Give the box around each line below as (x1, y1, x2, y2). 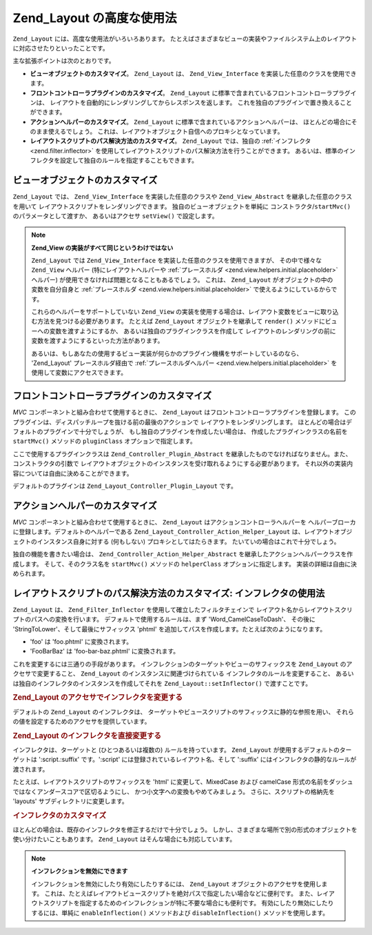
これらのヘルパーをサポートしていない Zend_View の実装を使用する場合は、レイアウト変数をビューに (31, 308, 321, 316)
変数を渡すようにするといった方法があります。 (31, 337, 164, 345)
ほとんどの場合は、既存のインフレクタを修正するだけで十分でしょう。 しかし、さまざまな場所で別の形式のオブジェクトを (12, 825, 358, 834)
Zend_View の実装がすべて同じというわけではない (31, 244, 174, 252)
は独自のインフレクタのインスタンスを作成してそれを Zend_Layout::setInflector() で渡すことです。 (12, 679, 312, 687)
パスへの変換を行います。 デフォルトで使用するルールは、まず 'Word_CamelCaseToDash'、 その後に (30, 615, 316, 624)
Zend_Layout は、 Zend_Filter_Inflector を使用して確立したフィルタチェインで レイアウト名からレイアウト (12, 605, 335, 613)
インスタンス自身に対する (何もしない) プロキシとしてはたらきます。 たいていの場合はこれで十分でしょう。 (37, 537, 340, 545)
